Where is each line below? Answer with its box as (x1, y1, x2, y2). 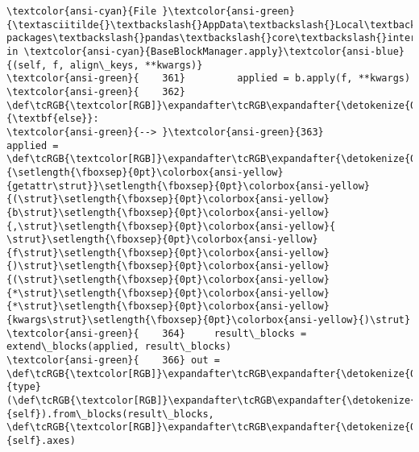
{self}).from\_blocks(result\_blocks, (6, 408, 214, 420)
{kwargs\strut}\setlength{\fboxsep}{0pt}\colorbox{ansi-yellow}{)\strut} (6, 314, 411, 326)
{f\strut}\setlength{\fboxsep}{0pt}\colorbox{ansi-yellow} (6, 247, 330, 259)
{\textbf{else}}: (6, 113, 99, 125)
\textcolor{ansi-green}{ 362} (6, 85, 185, 97)
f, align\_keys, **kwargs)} (52, 59, 203, 71)
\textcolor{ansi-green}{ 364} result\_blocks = (6, 327, 307, 339)
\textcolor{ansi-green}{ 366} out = (6, 355, 220, 367)
